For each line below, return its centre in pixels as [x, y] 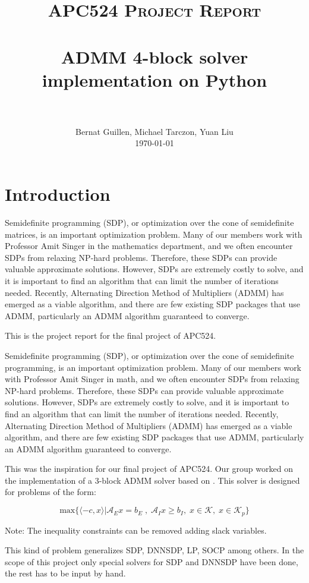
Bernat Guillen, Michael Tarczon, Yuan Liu [154, 131]
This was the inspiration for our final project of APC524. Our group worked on [149, 469]
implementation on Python [154, 79]
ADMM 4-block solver [154, 56]
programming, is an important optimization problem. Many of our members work [153, 367]
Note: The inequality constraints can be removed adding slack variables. [136, 530]
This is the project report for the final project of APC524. [111, 335]
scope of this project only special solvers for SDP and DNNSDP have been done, [152, 561]
